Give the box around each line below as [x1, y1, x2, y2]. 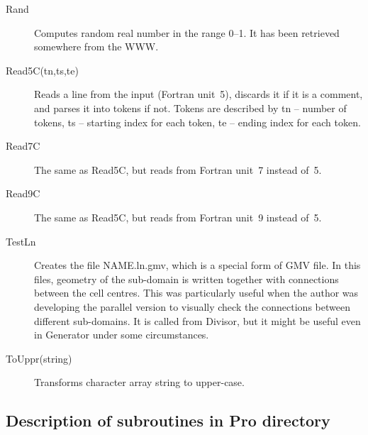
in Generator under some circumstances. [34, 327, 209, 342]
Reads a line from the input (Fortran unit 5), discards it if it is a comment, [34, 87, 363, 101]
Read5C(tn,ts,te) [6, 62, 79, 77]
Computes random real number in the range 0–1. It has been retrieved [34, 25, 340, 40]
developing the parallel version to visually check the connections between [34, 299, 350, 314]
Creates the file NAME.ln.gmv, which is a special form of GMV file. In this [34, 258, 361, 272]
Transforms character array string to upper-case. [34, 375, 245, 390]
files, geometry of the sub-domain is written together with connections [34, 271, 339, 286]
